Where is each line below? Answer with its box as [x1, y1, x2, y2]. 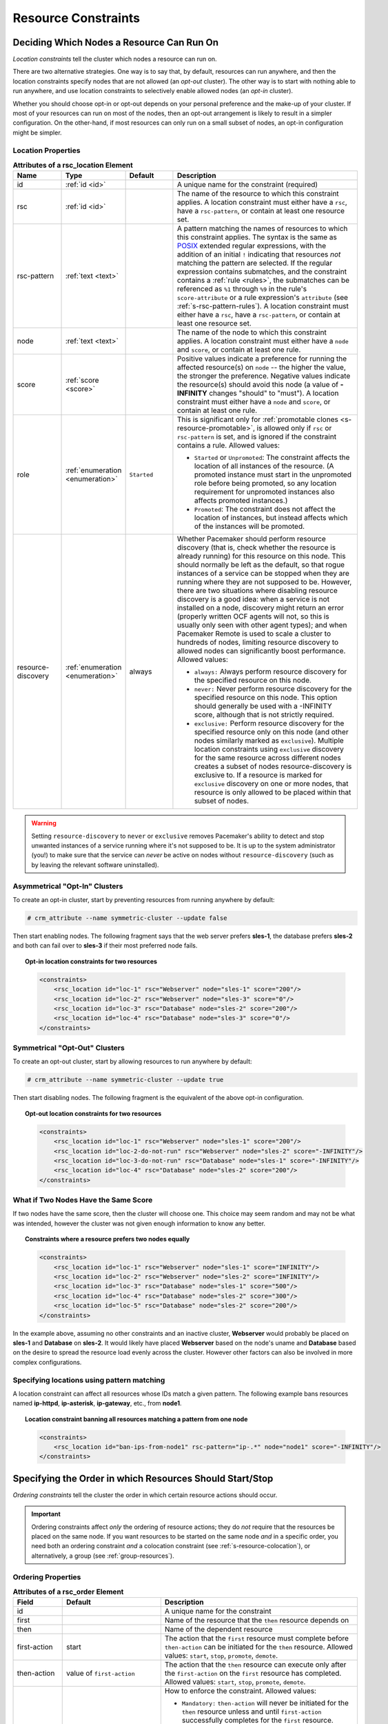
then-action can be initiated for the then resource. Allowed [164, 1642, 353, 1652]
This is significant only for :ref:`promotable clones [176, 414, 339, 424]
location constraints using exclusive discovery [194, 745, 345, 754]
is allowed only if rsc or [256, 423, 332, 433]
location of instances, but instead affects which [194, 513, 348, 523]
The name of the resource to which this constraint [176, 189, 339, 199]
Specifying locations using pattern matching [12, 1375, 165, 1385]
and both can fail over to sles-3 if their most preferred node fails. [12, 941, 198, 950]
